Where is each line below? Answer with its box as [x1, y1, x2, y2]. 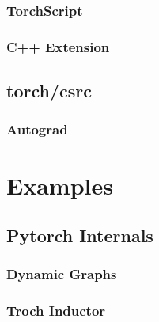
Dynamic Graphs [6, 264, 117, 284]
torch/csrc [6, 78, 92, 103]
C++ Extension [6, 36, 110, 56]
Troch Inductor [6, 301, 106, 320]
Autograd [6, 119, 68, 139]
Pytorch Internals [6, 223, 153, 248]
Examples [6, 169, 113, 201]
